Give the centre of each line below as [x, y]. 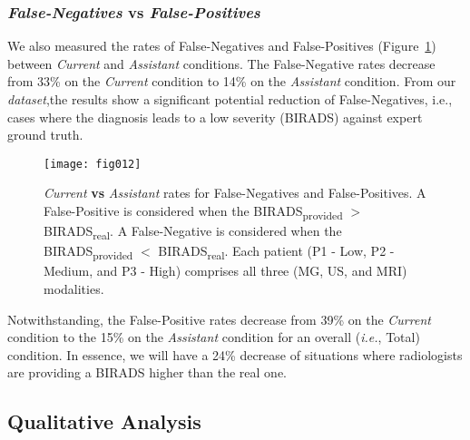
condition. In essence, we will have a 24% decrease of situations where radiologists [235, 354]
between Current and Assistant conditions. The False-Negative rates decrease [221, 63]
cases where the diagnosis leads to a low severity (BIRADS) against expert [215, 117]
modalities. [74, 288]
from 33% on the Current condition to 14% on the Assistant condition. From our [232, 81]
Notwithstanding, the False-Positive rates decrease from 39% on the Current [219, 319]
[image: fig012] [93, 164]
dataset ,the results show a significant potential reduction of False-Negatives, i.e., [230, 99]
